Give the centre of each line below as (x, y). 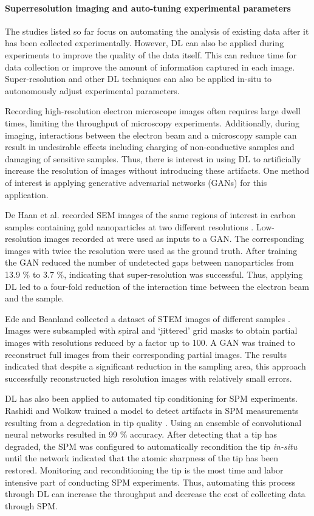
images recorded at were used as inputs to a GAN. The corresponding (174, 239)
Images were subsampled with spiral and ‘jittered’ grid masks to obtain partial (151, 330)
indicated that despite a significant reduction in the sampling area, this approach (155, 366)
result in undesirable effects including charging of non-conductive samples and (150, 147)
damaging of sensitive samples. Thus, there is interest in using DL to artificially (153, 158)
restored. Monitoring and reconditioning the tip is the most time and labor (144, 470)
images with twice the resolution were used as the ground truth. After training (151, 250)
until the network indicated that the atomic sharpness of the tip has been (142, 458)
